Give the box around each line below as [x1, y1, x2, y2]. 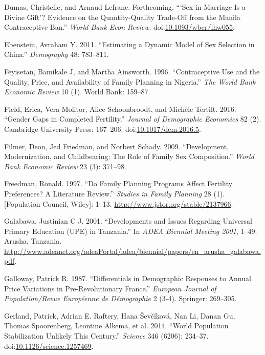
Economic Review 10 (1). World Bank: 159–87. [4, 86, 150, 97]
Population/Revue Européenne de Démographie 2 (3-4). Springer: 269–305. [4, 293, 237, 304]
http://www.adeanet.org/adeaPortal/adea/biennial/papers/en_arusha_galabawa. [4, 245, 261, 256]
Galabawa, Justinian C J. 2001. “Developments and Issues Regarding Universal [4, 215, 252, 226]
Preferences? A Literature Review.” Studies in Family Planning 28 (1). [4, 188, 225, 199]
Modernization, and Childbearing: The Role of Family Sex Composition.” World [4, 151, 254, 162]
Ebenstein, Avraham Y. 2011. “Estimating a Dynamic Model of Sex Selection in [4, 38, 255, 49]
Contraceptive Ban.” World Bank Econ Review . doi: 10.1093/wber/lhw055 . [4, 22, 235, 32]
